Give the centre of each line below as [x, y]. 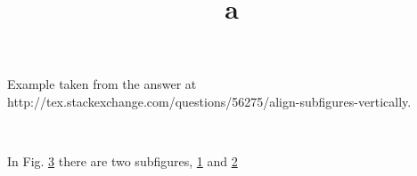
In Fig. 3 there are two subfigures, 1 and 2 [123, 161]
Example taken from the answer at [102, 84]
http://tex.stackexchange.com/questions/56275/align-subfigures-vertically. [209, 101]
